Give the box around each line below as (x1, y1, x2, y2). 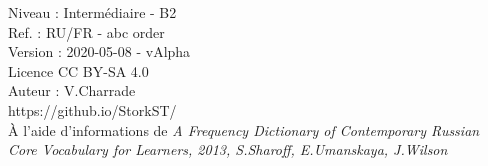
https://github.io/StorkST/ (8, 99, 177, 120)
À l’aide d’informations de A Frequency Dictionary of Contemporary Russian (8, 119, 480, 140)
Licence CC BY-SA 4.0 (8, 60, 149, 81)
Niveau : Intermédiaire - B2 (8, 2, 177, 22)
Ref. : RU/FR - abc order (8, 21, 165, 42)
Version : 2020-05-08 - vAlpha (8, 41, 191, 62)
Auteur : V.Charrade (8, 80, 136, 101)
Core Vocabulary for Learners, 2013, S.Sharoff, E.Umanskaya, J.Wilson (8, 139, 448, 160)
